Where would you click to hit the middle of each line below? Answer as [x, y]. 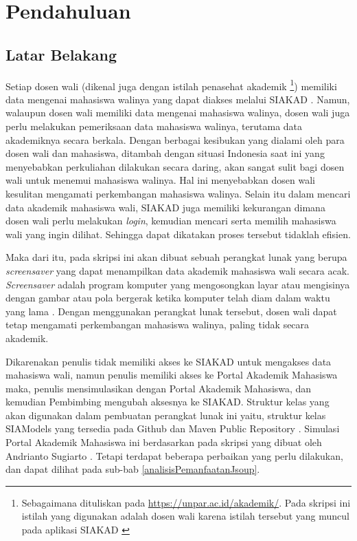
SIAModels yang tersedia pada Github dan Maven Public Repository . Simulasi [173, 428]
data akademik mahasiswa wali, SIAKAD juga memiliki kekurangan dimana [165, 207]
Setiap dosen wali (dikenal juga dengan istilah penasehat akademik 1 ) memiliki [171, 85]
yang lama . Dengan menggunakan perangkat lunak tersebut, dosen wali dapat [171, 311]
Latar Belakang [61, 54]
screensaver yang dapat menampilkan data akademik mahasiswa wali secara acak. [177, 270]
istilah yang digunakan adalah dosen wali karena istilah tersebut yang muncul [186, 516]
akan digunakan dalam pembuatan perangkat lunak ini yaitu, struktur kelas [166, 415]
